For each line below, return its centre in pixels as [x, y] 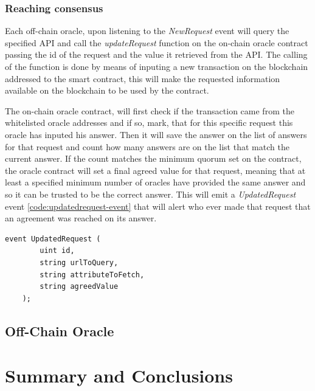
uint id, [57, 251]
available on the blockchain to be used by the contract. [107, 90]
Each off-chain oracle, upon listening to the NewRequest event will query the [147, 31]
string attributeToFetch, [92, 275]
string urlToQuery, [79, 262]
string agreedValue [79, 287]
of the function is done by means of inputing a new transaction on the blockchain [157, 66]
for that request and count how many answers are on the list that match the [147, 146]
